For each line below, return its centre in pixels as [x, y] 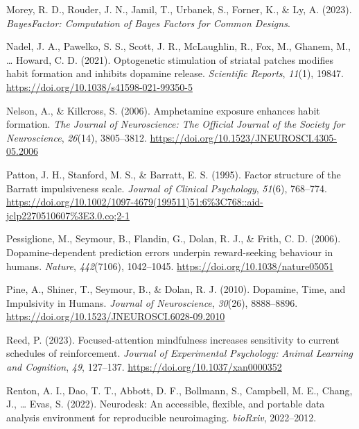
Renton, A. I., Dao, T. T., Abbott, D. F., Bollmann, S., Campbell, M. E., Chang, [179, 390]
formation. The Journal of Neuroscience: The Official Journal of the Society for [176, 124]
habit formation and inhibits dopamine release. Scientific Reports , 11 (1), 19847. [175, 73]
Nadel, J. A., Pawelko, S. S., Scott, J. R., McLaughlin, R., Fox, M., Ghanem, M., [178, 46]
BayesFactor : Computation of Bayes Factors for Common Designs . [148, 23]
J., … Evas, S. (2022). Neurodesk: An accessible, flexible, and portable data [166, 404]
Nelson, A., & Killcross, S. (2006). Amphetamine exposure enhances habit [163, 110]
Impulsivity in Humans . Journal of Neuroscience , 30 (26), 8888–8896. [152, 302]
